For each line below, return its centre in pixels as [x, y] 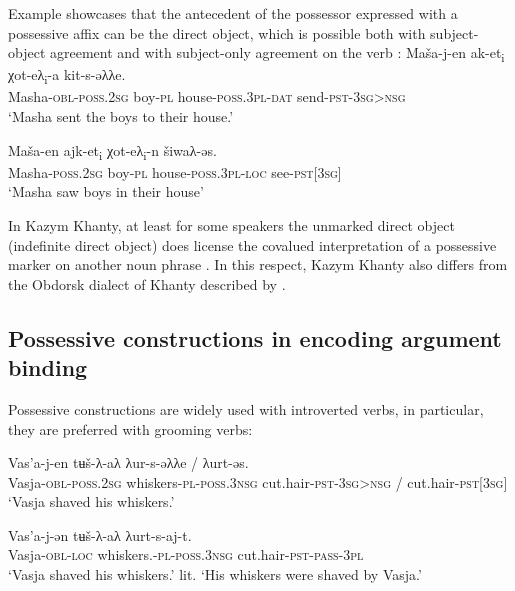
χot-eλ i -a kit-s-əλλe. [67, 76]
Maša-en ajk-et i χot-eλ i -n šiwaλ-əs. [112, 151]
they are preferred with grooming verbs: [130, 428]
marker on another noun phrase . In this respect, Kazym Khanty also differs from [258, 264]
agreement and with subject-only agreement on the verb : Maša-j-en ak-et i [277, 53]
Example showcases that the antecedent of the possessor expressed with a [233, 13]
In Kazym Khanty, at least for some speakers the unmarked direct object [231, 224]
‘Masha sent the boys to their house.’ [121, 116]
